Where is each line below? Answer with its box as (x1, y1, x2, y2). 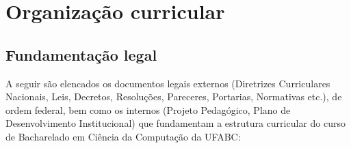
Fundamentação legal (5, 44, 157, 65)
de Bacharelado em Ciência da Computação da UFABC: (5, 129, 241, 143)
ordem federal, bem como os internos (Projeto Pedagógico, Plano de (5, 102, 291, 117)
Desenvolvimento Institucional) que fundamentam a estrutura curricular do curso (5, 116, 346, 130)
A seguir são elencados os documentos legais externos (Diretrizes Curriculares (5, 76, 330, 90)
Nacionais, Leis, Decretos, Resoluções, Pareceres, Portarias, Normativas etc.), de (5, 89, 342, 104)
